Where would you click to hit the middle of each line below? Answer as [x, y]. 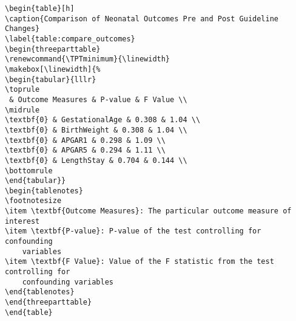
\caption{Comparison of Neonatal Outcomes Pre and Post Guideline [142, 19]
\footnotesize [33, 201]
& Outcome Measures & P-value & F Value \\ [98, 99]
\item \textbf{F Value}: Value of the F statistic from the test [140, 262]
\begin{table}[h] [40, 9]
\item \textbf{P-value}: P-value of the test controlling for [133, 231]
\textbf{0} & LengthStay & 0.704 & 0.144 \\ [96, 160]
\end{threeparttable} [49, 302]
